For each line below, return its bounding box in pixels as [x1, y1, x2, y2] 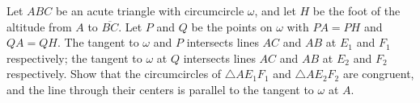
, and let [254, 2, 296, 19]
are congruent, [342, 65, 414, 82]
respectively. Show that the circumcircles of [6, 65, 222, 82]
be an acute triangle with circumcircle [55, 2, 244, 19]
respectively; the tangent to [6, 49, 142, 66]
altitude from [6, 18, 72, 35]
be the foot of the [312, 2, 401, 19]
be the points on [191, 18, 273, 35]
